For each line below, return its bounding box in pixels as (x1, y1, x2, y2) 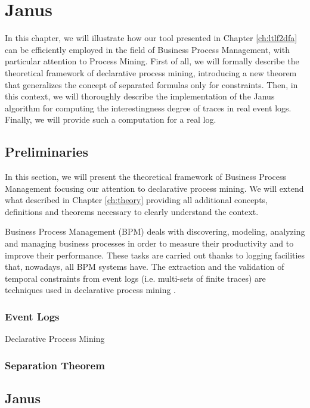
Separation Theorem (5, 357, 105, 372)
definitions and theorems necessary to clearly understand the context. (5, 205, 259, 217)
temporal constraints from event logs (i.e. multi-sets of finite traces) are (5, 272, 266, 284)
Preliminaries (5, 142, 89, 161)
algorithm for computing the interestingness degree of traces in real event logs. (5, 101, 292, 114)
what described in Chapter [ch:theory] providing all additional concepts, (5, 194, 268, 206)
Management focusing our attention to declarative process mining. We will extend (5, 182, 304, 194)
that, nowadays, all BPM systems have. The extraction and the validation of (5, 260, 284, 273)
